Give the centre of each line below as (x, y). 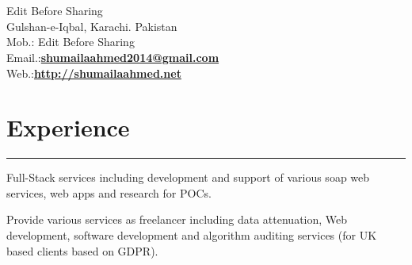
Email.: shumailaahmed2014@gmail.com (113, 57)
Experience (68, 127)
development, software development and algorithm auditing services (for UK (192, 235)
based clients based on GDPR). (82, 250)
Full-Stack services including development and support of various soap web (188, 177)
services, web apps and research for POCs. (109, 192)
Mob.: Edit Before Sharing (71, 42)
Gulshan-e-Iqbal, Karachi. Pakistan (92, 26)
